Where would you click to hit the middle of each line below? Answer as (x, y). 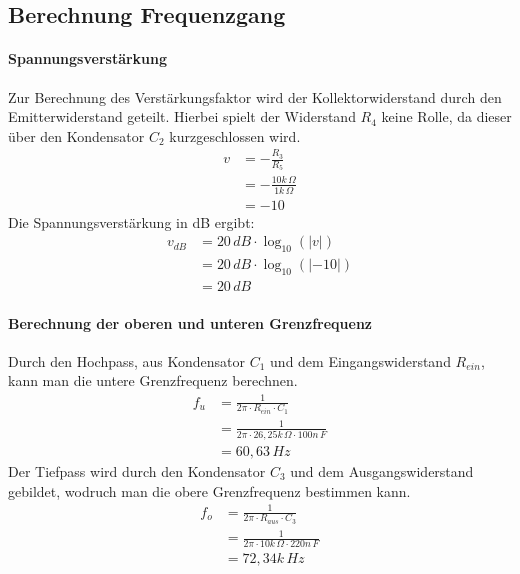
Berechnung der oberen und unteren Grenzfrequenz (190, 322)
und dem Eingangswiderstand (360, 360)
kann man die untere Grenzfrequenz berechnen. (153, 380)
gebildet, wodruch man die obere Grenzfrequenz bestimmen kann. (209, 490)
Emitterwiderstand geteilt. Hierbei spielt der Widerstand (182, 116)
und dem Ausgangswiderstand (382, 470)
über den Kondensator (76, 135)
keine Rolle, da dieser (446, 116)
